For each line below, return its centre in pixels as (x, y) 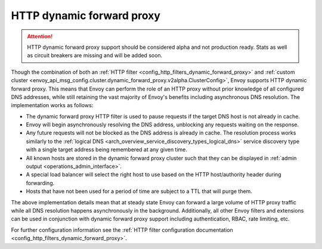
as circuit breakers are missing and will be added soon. (95, 55)
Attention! (40, 36)
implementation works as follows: (52, 105)
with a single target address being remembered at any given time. (107, 150)
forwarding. (40, 183)
